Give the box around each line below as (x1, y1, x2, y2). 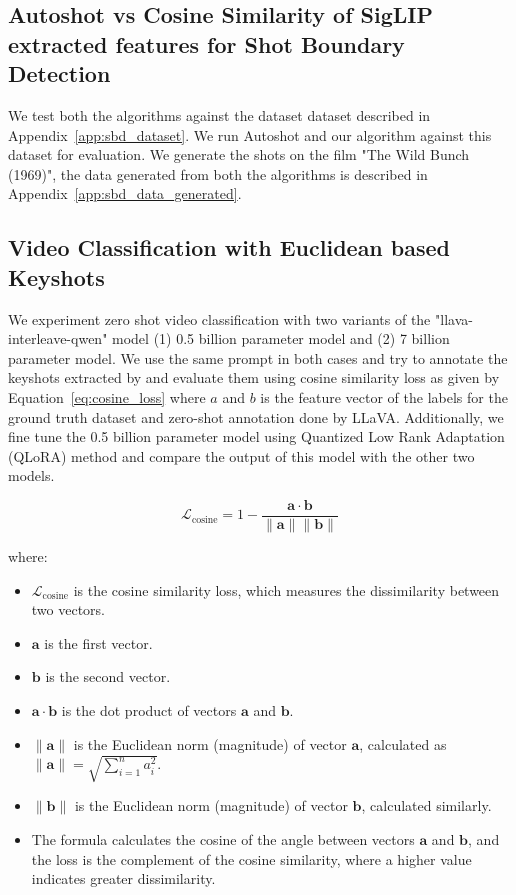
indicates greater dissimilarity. (31, 868, 216, 889)
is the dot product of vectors (61, 699, 237, 720)
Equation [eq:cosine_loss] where (8, 386, 206, 407)
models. (8, 465, 55, 486)
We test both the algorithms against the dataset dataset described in (8, 104, 431, 125)
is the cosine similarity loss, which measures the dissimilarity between (73, 579, 500, 600)
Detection (8, 58, 111, 89)
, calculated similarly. (361, 795, 492, 816)
